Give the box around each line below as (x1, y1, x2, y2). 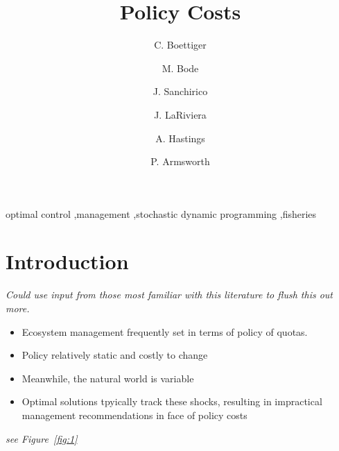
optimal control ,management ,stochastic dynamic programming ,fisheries (6, 206, 317, 221)
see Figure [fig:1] (6, 431, 78, 445)
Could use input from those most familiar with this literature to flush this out (6, 287, 333, 302)
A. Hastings (155, 130, 205, 145)
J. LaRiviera (154, 107, 207, 121)
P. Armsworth (150, 154, 210, 169)
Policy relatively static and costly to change (21, 348, 208, 362)
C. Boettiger (154, 37, 207, 52)
